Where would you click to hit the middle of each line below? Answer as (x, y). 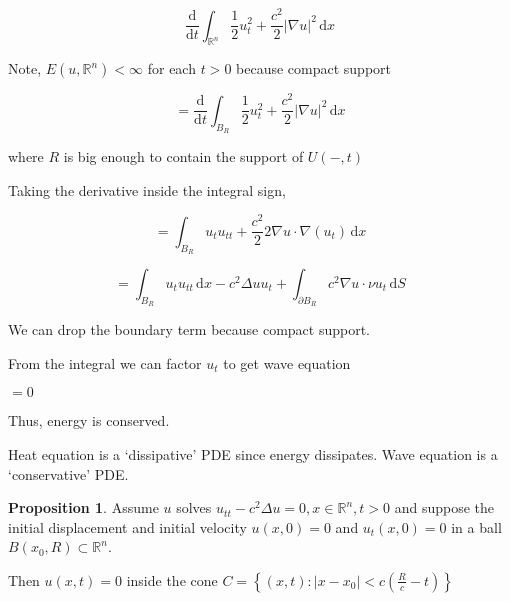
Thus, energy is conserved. (89, 420)
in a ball (476, 526)
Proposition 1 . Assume (83, 507)
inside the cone (172, 579)
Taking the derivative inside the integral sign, (147, 189)
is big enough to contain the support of (183, 156)
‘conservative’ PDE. (68, 473)
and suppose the (444, 507)
